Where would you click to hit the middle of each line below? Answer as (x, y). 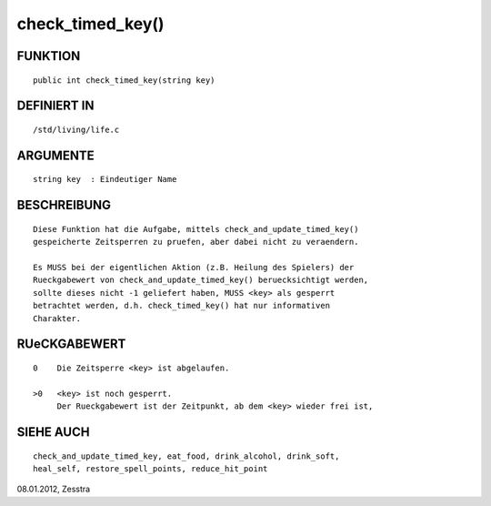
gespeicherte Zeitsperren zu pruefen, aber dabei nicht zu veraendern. (196, 242)
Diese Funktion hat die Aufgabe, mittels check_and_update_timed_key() (196, 229)
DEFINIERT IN (55, 106)
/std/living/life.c (76, 129)
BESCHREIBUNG (64, 205)
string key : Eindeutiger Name (105, 179)
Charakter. (57, 318)
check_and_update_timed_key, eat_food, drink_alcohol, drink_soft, (186, 456)
